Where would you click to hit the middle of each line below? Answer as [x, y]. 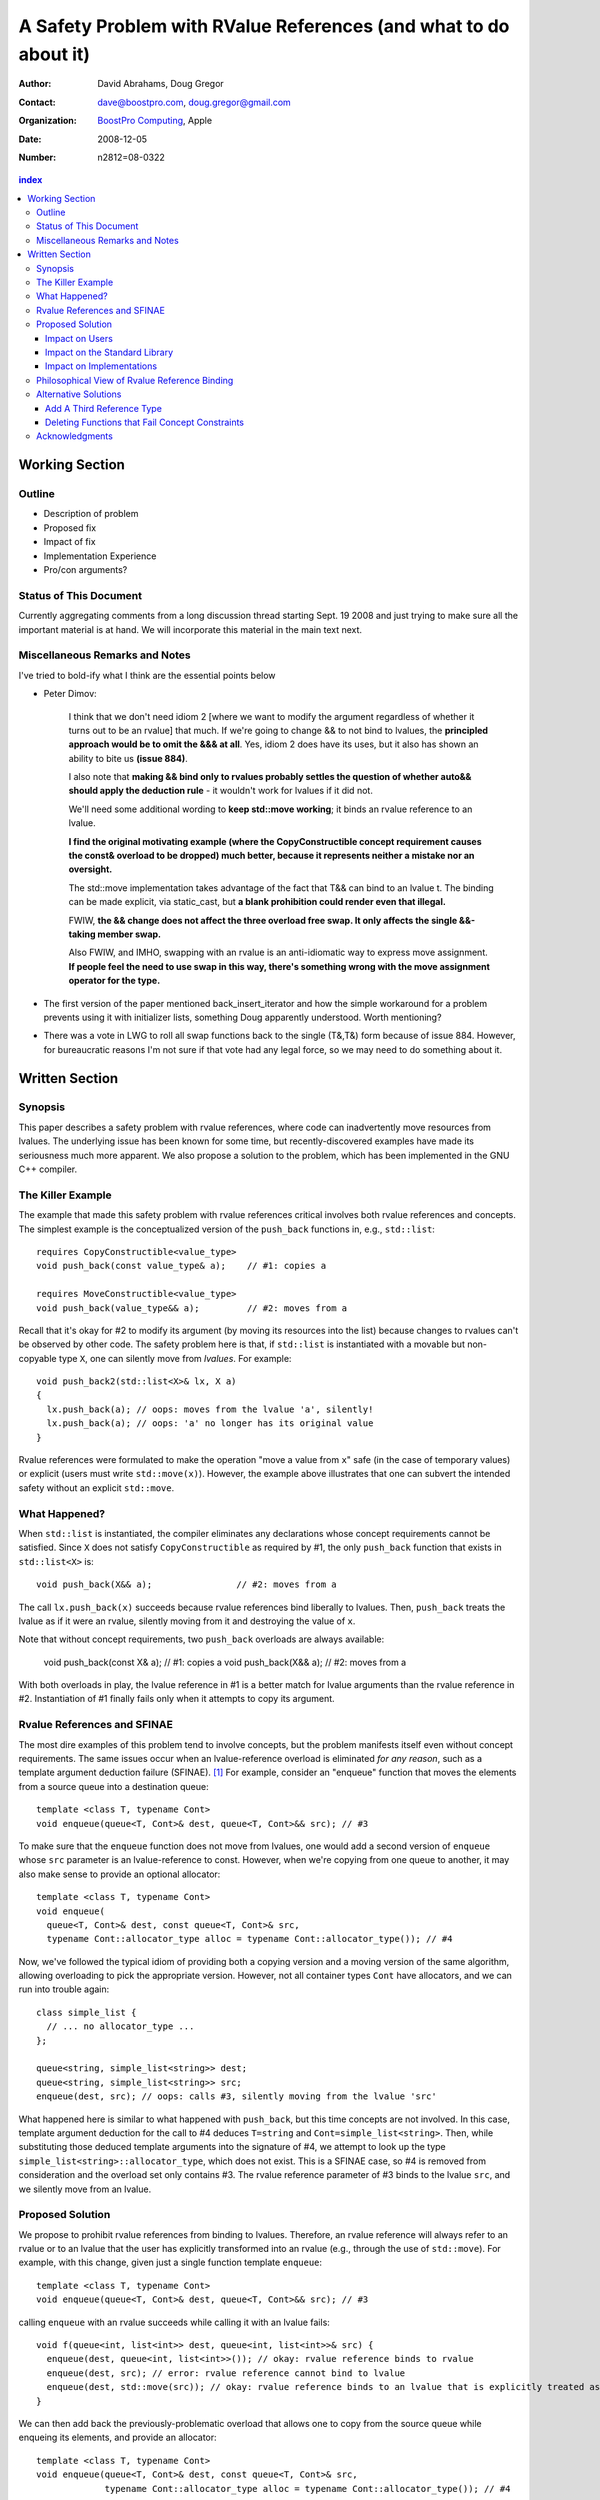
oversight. [90, 869]
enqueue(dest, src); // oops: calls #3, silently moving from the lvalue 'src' [236, 2096]
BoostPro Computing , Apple [155, 121]
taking [82, 934]
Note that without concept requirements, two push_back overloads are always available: [201, 1639]
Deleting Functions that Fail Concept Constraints [145, 422]
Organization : [47, 121]
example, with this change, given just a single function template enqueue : [170, 2262]
